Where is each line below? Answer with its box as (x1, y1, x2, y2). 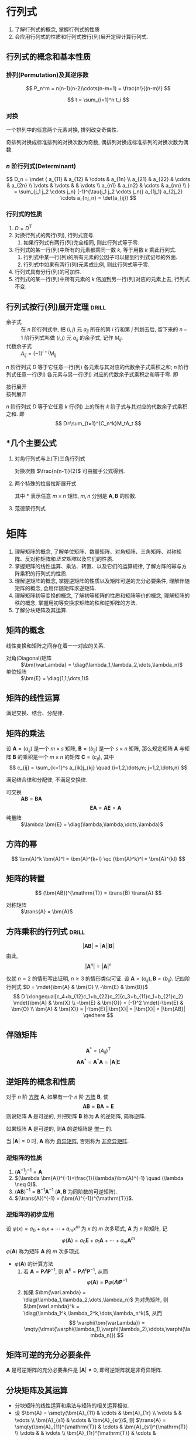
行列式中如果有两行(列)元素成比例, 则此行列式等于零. (23, 261, 150, 268)
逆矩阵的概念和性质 (6, 1077, 75, 1087)
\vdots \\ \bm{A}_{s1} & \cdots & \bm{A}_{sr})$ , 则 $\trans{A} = (14, 1417, 166, 1424)
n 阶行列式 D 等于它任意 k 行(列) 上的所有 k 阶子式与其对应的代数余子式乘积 (6, 403, 188, 410)
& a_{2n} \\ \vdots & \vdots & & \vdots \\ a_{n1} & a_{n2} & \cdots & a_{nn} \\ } (6, 182, 190, 189)
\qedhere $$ (83, 1011, 114, 1018)
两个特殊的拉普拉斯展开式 (14, 480, 77, 487)
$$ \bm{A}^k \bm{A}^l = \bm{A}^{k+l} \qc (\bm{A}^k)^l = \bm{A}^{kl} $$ (11, 855, 185, 862)
